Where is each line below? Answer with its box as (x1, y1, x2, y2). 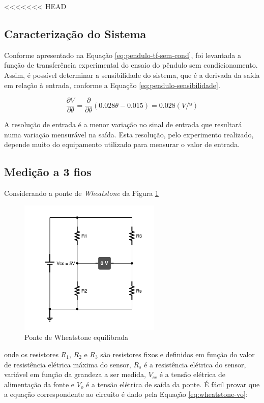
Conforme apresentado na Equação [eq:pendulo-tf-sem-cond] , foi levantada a (4, 49, 241, 60)
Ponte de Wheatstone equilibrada (24, 332, 129, 342)
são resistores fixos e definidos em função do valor (100, 349, 255, 359)
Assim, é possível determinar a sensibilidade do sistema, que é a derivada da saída (4, 69, 260, 80)
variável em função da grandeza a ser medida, (4, 369, 146, 380)
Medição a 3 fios (4, 164, 92, 180)
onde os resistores (4, 349, 58, 359)
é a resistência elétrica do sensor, (144, 359, 246, 369)
